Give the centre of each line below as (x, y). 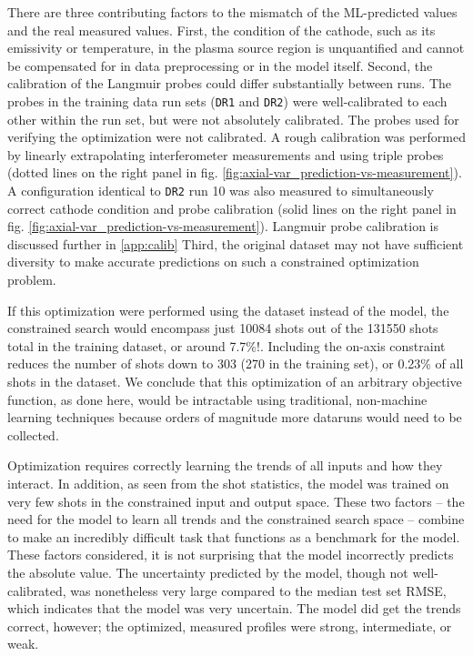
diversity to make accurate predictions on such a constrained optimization (213, 262)
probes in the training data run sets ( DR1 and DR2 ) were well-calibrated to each (227, 101)
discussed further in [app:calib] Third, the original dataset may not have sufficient (236, 243)
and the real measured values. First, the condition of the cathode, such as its (221, 30)
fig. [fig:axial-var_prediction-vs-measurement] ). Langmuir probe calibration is (223, 226)
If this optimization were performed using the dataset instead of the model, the (228, 310)
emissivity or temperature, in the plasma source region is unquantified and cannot (236, 48)
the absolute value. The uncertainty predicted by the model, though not (208, 572)
